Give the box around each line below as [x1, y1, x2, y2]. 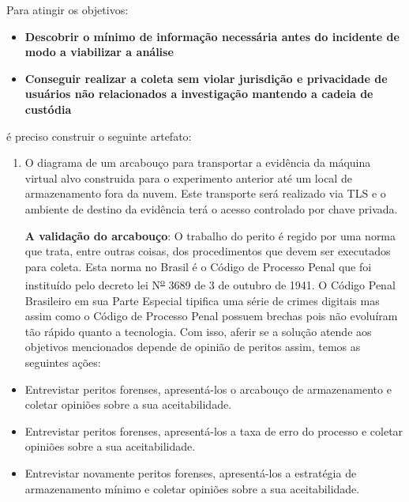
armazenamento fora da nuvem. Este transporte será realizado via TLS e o [24, 185, 386, 202]
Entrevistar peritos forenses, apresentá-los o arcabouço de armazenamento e [24, 380, 392, 397]
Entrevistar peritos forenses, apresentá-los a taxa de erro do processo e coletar [24, 422, 403, 439]
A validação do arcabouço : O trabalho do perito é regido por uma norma [24, 227, 396, 243]
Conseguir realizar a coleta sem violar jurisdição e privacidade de [24, 70, 388, 86]
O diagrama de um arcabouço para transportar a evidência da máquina [24, 154, 371, 171]
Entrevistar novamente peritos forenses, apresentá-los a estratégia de [24, 464, 357, 481]
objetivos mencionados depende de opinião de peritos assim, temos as [24, 338, 361, 355]
